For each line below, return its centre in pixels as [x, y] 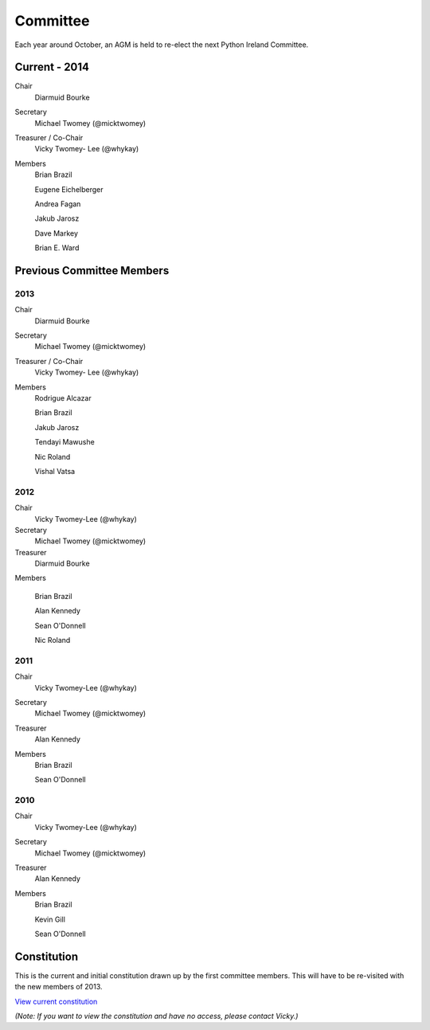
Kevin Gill [50, 919]
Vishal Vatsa [55, 471]
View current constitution [56, 1001]
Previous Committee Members [92, 270]
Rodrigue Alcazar [63, 398]
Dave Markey [57, 233]
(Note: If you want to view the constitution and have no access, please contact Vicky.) [156, 1016]
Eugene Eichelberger [69, 189]
